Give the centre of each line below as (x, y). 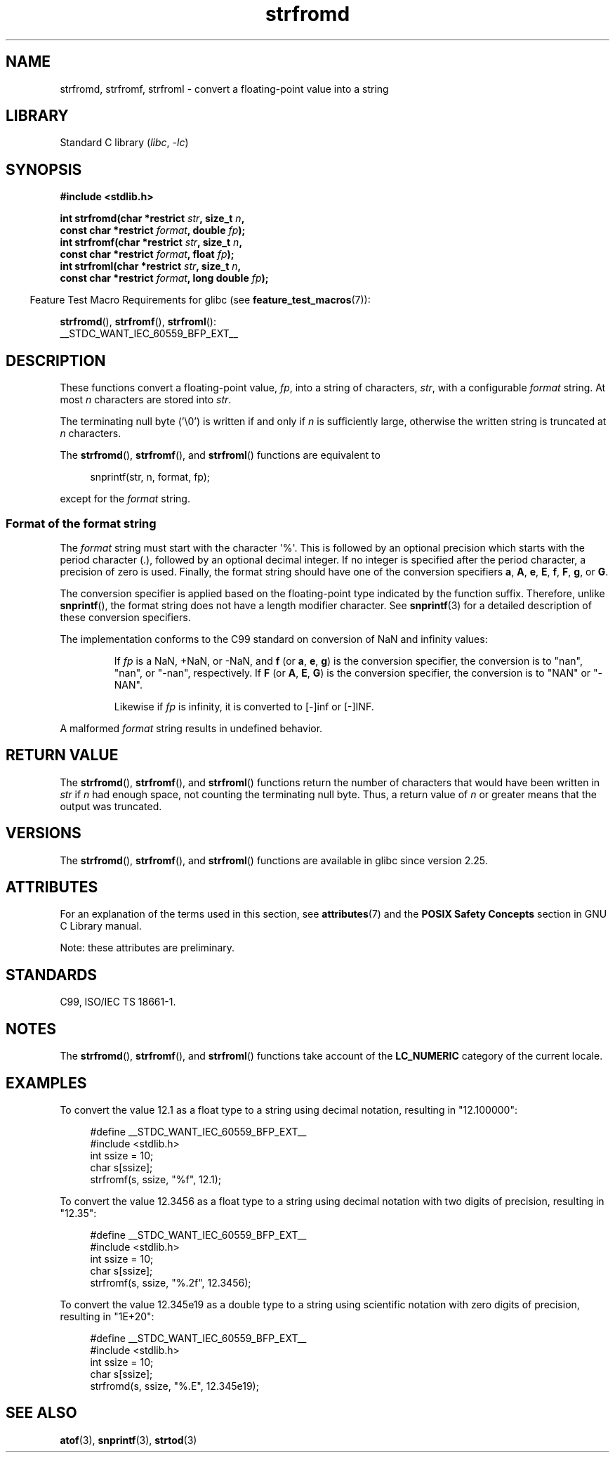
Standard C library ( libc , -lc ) (124, 143)
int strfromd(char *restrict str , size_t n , (152, 219)
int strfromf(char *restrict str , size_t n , (151, 242)
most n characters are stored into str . (146, 400)
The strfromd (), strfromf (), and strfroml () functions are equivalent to (220, 455)
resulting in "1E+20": (107, 1316)
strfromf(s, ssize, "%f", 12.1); (156, 1179)
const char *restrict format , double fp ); (153, 230)
